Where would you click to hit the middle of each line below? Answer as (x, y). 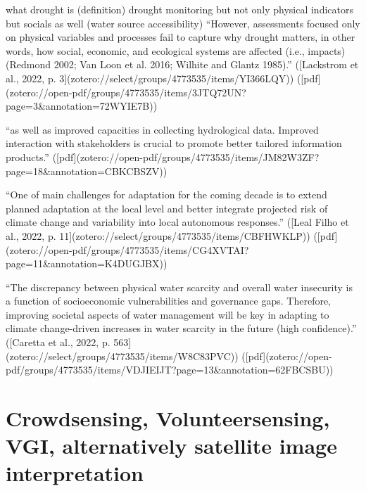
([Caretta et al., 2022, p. (58, 342)
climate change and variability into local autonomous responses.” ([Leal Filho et (177, 222)
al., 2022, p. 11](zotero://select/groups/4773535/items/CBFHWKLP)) (158, 235)
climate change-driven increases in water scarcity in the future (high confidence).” (181, 328)
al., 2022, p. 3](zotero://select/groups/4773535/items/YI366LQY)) (150, 78)
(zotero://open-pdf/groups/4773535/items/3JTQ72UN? (126, 92)
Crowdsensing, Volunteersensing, (168, 418)
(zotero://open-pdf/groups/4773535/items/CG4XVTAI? (127, 249)
